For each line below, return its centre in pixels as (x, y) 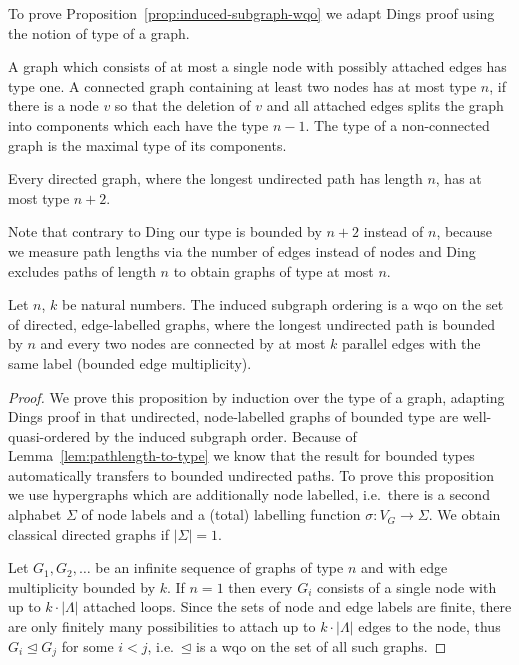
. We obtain (464, 514)
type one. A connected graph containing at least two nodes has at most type (242, 85)
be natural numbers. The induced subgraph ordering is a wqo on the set (283, 304)
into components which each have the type (138, 124)
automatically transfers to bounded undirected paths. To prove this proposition (251, 474)
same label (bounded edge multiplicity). (130, 362)
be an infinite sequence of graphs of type (219, 567)
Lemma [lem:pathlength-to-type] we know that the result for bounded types (241, 455)
